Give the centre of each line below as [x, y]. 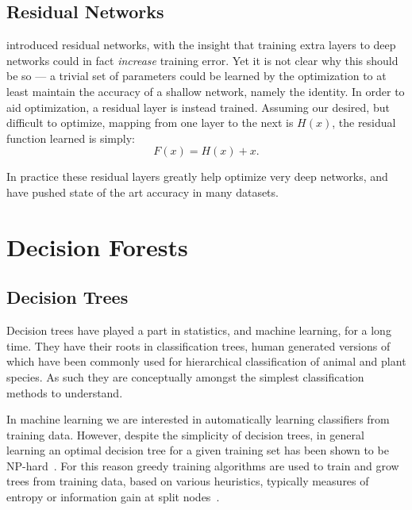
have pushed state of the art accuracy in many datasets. [142, 192]
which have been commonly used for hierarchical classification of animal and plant [206, 361]
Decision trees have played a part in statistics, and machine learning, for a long [199, 330]
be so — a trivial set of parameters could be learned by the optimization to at [196, 76]
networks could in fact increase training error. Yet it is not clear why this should [202, 60]
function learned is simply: [71, 138]
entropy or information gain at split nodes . [113, 497]
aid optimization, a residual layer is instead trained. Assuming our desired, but [198, 107]
